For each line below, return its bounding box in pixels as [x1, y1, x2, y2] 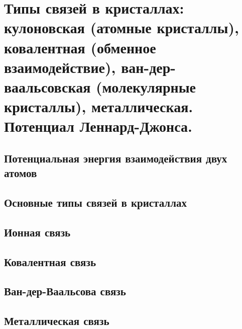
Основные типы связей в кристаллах [4, 195, 187, 210]
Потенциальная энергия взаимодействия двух [4, 150, 227, 166]
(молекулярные [96, 76, 196, 97]
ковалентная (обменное [4, 37, 156, 57]
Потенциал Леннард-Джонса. [4, 116, 192, 136]
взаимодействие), [4, 56, 116, 77]
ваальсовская [4, 76, 91, 97]
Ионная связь [4, 224, 71, 239]
